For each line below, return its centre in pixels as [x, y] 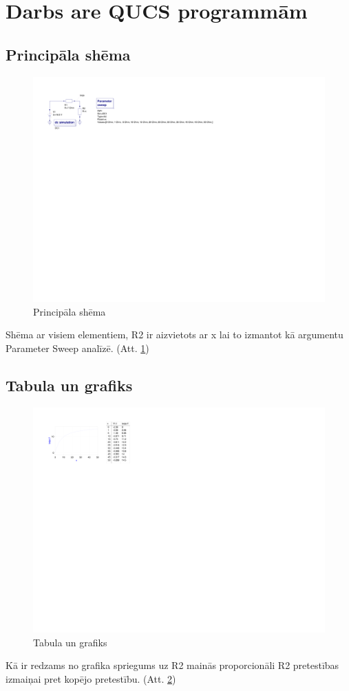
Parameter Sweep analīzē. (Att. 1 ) [77, 348]
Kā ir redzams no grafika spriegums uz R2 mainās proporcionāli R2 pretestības [172, 665]
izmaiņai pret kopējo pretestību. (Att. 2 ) [91, 678]
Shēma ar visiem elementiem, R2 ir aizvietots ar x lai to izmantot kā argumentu [174, 334]
